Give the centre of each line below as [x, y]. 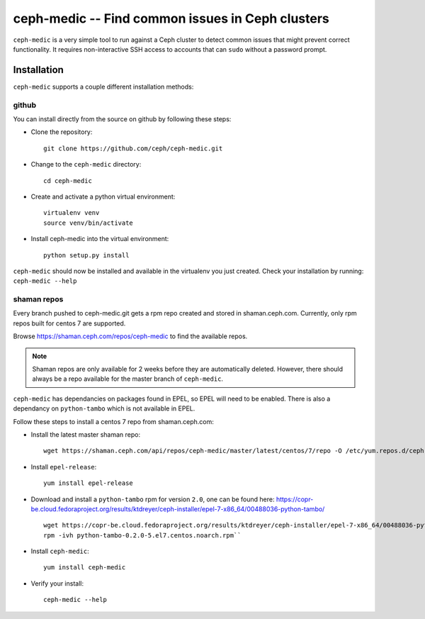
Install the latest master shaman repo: [86, 434]
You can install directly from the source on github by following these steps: [122, 119]
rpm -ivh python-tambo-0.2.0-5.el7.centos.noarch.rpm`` [142, 535]
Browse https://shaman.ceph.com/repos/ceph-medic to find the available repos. [130, 336]
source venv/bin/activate [89, 223]
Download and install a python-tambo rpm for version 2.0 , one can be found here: [153, 499]
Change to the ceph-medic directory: [86, 164]
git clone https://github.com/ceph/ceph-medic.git [133, 148]
